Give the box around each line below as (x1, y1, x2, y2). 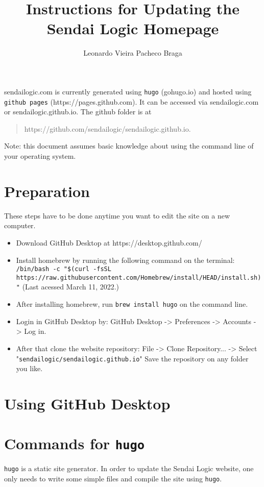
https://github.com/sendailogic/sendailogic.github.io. (24, 123, 191, 134)
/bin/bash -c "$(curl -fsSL (16, 265, 111, 273)
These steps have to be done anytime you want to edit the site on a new (4, 210, 230, 221)
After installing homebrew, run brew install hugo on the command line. (16, 299, 248, 309)
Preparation (4, 180, 90, 201)
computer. (4, 220, 36, 231)
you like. (16, 363, 43, 374)
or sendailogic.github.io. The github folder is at (4, 106, 152, 117)
